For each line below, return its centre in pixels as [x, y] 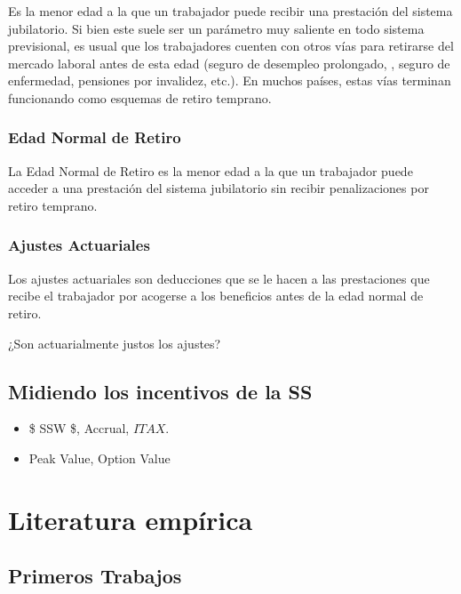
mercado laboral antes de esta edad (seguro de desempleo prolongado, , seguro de [229, 63]
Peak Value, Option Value [99, 458]
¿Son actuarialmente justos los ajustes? [115, 343]
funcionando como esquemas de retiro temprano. [140, 97]
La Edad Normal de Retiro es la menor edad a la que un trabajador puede [211, 170]
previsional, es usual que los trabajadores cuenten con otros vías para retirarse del [231, 46]
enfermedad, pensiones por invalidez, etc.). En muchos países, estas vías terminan [230, 80]
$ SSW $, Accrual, [79, 428]
